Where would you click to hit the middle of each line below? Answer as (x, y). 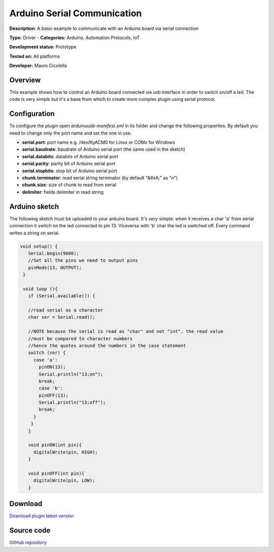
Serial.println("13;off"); (72, 403)
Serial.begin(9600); (54, 253)
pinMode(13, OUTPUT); (55, 267)
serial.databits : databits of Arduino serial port (70, 156)
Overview (25, 80)
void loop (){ (40, 289)
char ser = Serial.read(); (62, 317)
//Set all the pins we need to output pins (83, 261)
